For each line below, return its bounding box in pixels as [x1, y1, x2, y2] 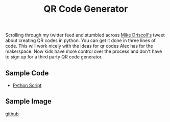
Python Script [12, 83, 42, 88]
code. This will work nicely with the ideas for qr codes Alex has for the [5, 43, 153, 49]
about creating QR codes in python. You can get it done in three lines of [5, 37, 156, 44]
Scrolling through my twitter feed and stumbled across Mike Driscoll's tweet [5, 32, 165, 38]
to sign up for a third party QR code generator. [5, 54, 103, 60]
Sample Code [5, 69, 49, 77]
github [5, 111, 19, 117]
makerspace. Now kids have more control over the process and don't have [5, 48, 162, 54]
